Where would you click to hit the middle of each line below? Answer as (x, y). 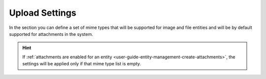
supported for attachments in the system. (51, 34)
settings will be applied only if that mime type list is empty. (82, 64)
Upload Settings (43, 13)
